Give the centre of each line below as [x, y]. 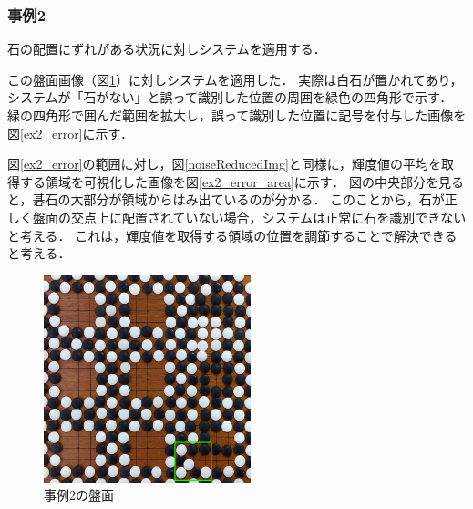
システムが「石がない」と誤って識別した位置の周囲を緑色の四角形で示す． [230, 97]
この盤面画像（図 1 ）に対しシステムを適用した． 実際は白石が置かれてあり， [235, 79]
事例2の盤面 [79, 495]
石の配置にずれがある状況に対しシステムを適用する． [167, 49]
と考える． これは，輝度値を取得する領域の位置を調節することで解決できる [232, 235]
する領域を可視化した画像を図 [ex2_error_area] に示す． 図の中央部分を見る [242, 181]
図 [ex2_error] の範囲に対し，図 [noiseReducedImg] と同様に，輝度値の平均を [225, 164]
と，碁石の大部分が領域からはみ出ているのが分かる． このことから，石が [226, 199]
